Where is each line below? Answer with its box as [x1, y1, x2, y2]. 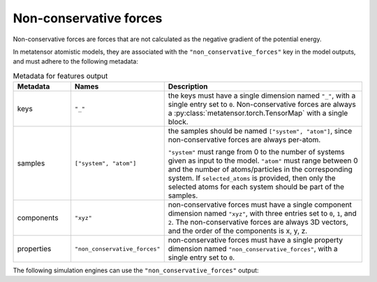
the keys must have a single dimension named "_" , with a [168, 91, 356, 101]
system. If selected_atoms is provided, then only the [168, 173, 336, 183]
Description [168, 82, 208, 91]
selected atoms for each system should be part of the [168, 182, 345, 192]
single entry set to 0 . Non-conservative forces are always [168, 100, 356, 110]
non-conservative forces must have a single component [168, 200, 353, 209]
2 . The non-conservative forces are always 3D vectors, [168, 217, 348, 227]
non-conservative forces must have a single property [168, 235, 343, 245]
